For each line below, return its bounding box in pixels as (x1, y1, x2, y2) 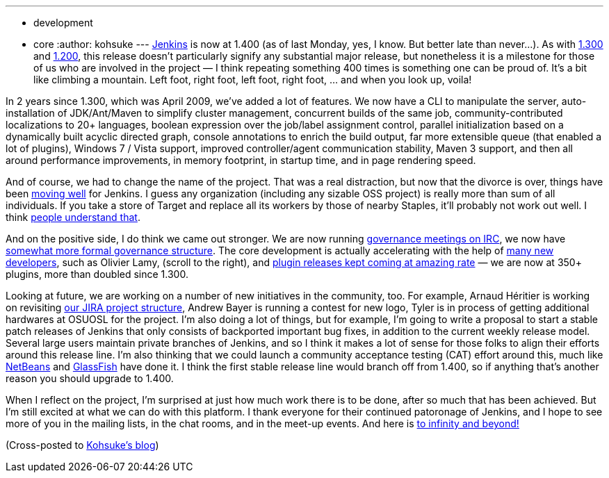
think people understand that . (6, 211, 140, 223)
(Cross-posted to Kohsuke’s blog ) (6, 439, 159, 451)
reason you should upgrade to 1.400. (6, 372, 174, 384)
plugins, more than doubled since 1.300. (6, 268, 188, 280)
